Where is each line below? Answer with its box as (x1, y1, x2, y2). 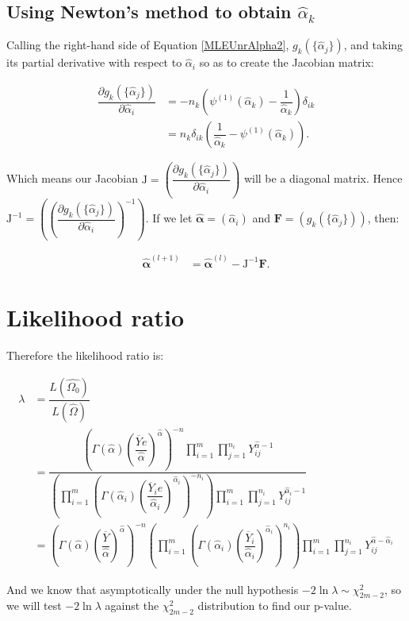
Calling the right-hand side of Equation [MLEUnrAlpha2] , (6, 37, 289, 53)
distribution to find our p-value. (197, 597, 352, 614)
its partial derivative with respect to (6, 54, 182, 71)
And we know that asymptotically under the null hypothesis (6, 580, 299, 597)
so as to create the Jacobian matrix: (199, 54, 374, 71)
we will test (6, 597, 62, 614)
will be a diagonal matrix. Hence (243, 170, 403, 187)
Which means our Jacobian (6, 170, 138, 187)
